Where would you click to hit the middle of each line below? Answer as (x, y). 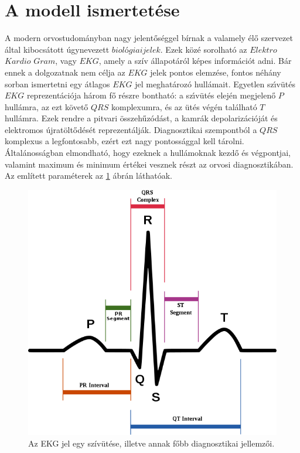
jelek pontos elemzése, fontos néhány (216, 72)
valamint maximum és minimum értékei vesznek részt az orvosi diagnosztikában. (149, 164)
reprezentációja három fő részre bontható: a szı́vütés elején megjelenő (151, 95)
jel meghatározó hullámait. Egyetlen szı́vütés (215, 84)
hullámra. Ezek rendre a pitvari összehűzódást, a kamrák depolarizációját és (141, 118)
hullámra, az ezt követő (47, 106)
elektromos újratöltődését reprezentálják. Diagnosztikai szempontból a (131, 129)
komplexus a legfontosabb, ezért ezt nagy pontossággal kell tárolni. (125, 141)
